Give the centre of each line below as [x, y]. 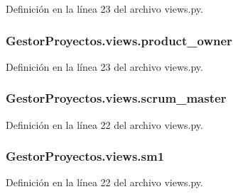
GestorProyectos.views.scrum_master [116, 98]
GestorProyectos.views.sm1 [85, 156]
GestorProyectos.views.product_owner [119, 40]
